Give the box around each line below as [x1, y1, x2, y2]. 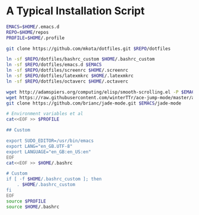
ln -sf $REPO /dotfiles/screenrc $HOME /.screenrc [6, 67, 129, 74]
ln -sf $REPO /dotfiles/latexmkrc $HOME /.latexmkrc [6, 73, 134, 79]
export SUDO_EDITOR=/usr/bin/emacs [6, 138, 94, 144]
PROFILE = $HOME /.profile [6, 34, 65, 41]
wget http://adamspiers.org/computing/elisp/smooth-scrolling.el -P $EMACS [6, 89, 197, 95]
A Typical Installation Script [6, 4, 145, 18]
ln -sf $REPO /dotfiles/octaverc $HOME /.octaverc [6, 78, 129, 84]
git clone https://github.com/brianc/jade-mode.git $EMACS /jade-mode [6, 100, 182, 106]
